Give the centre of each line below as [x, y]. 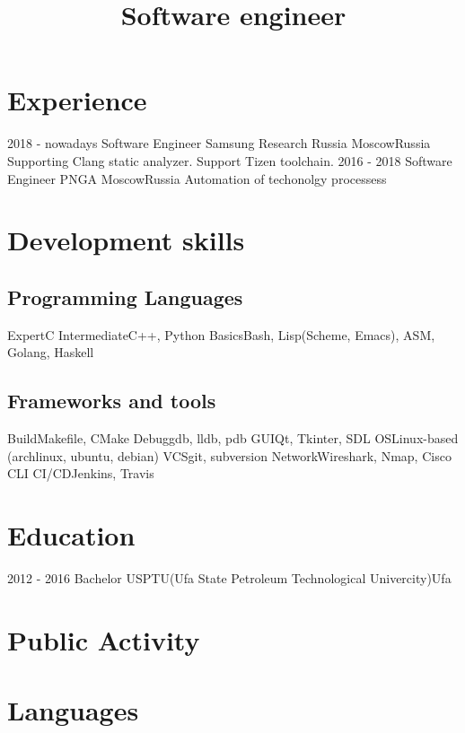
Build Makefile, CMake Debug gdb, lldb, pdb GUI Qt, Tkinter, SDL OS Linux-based [233, 438]
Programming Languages [125, 297]
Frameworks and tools [112, 401]
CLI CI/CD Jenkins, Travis [81, 473]
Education [71, 535]
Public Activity [104, 639]
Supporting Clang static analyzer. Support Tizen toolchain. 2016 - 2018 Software [230, 160]
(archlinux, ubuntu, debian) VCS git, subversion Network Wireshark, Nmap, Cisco [229, 455]
